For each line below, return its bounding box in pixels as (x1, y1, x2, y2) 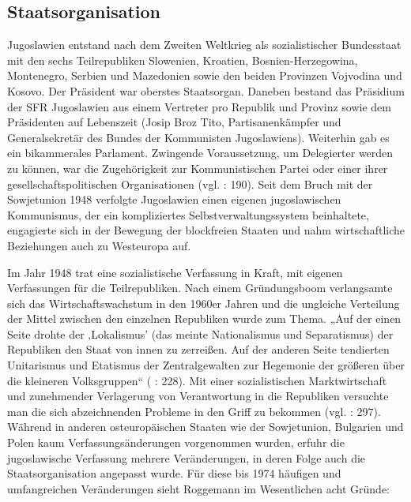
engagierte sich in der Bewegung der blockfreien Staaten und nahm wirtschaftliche (7, 222, 405, 238)
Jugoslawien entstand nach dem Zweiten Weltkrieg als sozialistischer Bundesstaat (7, 36, 402, 53)
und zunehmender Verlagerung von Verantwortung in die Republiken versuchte (7, 388, 389, 404)
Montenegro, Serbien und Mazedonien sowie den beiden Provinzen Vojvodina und (7, 67, 402, 84)
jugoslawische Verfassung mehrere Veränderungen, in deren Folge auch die (7, 449, 366, 466)
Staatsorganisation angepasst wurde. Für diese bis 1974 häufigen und (7, 465, 341, 481)
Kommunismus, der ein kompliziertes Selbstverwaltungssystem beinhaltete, (7, 206, 369, 223)
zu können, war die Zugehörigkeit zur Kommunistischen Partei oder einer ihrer (7, 159, 388, 176)
